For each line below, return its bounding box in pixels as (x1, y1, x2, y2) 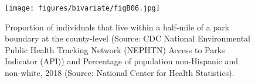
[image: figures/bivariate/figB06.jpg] (5, 4, 160, 12)
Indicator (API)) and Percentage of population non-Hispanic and (5, 55, 239, 67)
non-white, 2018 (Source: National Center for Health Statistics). (5, 67, 234, 79)
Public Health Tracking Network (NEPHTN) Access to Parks (5, 43, 225, 56)
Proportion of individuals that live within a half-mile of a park (5, 20, 230, 33)
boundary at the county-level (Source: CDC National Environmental (5, 32, 250, 44)
